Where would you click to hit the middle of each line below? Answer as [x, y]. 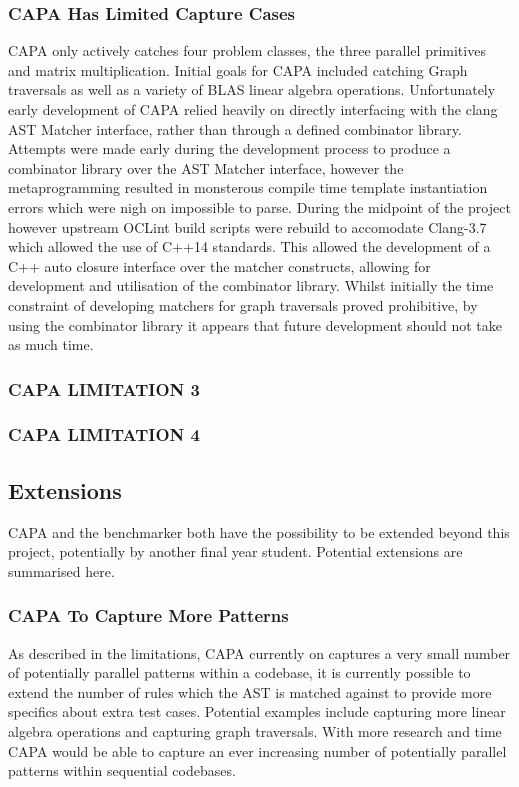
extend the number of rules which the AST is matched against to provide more [250, 691]
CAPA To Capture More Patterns [148, 615]
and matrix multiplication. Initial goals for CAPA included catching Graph [238, 69]
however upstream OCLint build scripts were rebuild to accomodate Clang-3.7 [247, 226]
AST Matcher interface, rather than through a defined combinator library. [235, 128]
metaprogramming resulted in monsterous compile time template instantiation [248, 187]
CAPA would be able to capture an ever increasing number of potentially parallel [257, 750]
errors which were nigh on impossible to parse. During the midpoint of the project [259, 206]
